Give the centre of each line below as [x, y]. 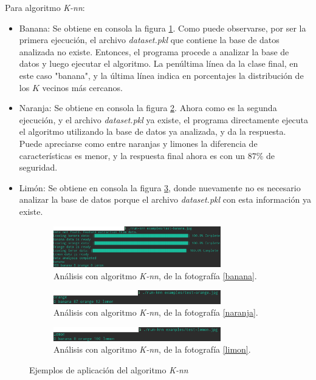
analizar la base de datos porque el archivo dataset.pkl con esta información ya [165, 199]
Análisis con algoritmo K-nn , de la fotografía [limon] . [152, 349]
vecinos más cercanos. [82, 87]
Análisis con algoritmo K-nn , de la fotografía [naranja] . [156, 312]
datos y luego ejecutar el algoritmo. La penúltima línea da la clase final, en [159, 63]
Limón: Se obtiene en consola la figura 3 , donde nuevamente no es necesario [160, 187]
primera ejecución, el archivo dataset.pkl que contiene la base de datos [149, 40]
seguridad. [38, 167]
